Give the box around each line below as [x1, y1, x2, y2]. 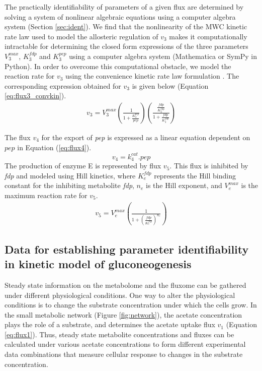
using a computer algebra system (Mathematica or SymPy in [69, 50, 257, 61]
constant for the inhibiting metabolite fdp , [5, 180, 134, 191]
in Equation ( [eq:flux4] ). [17, 142, 92, 152]
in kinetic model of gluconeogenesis [5, 256, 192, 272]
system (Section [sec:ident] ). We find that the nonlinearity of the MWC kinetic [5, 21, 247, 32]
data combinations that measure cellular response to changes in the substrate [5, 349, 243, 359]
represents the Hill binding [154, 170, 236, 180]
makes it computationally [169, 31, 247, 41]
